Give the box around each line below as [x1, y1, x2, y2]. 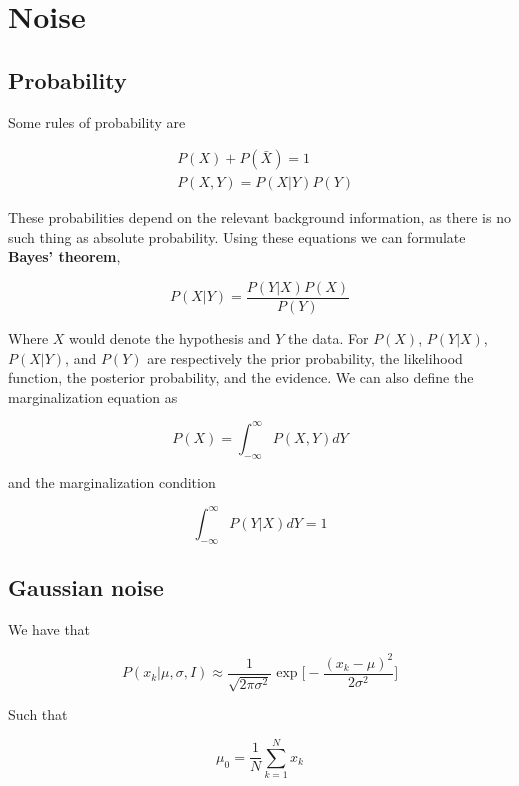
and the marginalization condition [8, 471, 216, 492]
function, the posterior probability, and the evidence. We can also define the [8, 367, 474, 388]
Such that [8, 704, 68, 725]
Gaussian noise [8, 572, 164, 603]
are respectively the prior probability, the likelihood [147, 347, 463, 368]
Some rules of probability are [8, 111, 186, 132]
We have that [8, 618, 91, 639]
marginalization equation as [8, 386, 178, 407]
